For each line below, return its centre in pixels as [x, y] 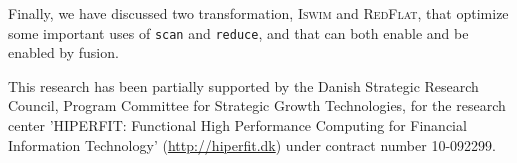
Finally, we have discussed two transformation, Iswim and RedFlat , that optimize [258, 13]
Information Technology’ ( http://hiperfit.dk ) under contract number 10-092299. [252, 144]
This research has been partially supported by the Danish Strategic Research [243, 85]
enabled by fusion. [63, 52]
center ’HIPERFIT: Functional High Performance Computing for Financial [237, 125]
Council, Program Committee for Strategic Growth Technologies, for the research [257, 105]
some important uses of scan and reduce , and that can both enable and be [238, 32]
